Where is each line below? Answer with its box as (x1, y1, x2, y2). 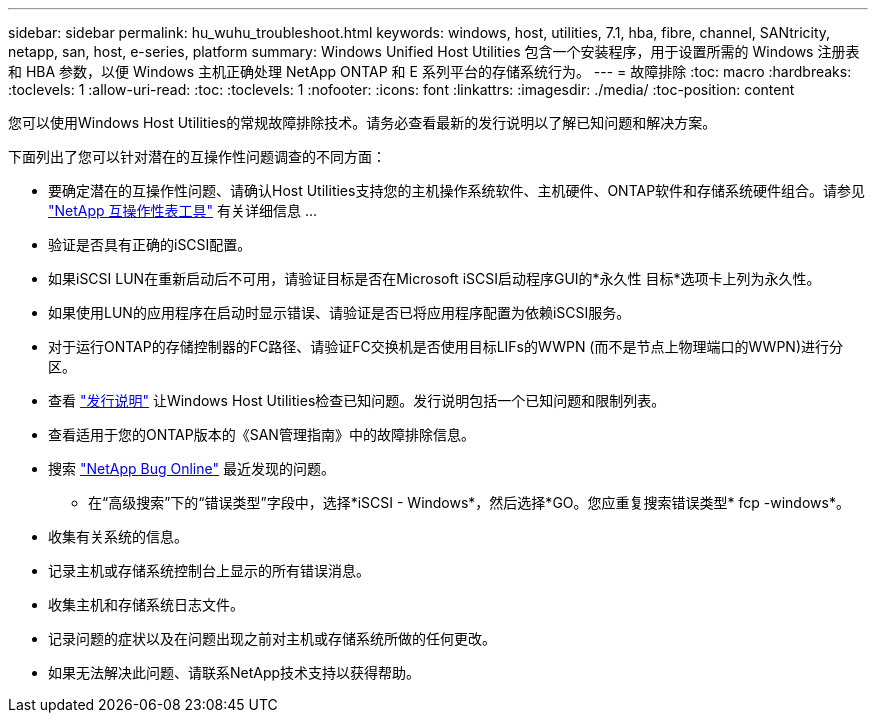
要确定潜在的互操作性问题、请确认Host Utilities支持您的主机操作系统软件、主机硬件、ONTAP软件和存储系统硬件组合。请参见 (48, 182, 866, 199)
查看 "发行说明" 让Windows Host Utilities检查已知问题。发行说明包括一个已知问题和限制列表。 (48, 392, 666, 409)
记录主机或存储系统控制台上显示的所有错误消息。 (48, 562, 370, 579)
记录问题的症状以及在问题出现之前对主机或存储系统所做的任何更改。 (48, 630, 496, 647)
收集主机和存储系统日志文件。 (48, 596, 244, 613)
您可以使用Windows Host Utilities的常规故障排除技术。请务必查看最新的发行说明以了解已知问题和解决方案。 (8, 114, 717, 131)
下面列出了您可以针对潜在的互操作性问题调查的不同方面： (8, 148, 386, 165)
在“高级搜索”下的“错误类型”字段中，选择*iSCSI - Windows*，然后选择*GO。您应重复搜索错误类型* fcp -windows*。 (88, 494, 850, 511)
